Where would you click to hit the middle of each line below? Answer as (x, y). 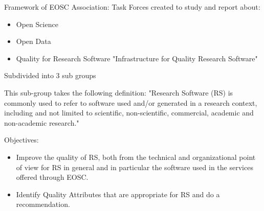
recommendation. (43, 204)
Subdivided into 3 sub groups (50, 75)
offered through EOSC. (52, 177)
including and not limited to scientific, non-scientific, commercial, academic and (129, 113)
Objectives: (21, 140)
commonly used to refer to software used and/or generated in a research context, (131, 102)
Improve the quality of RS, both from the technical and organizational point (136, 157)
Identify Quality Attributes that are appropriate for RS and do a (118, 194)
